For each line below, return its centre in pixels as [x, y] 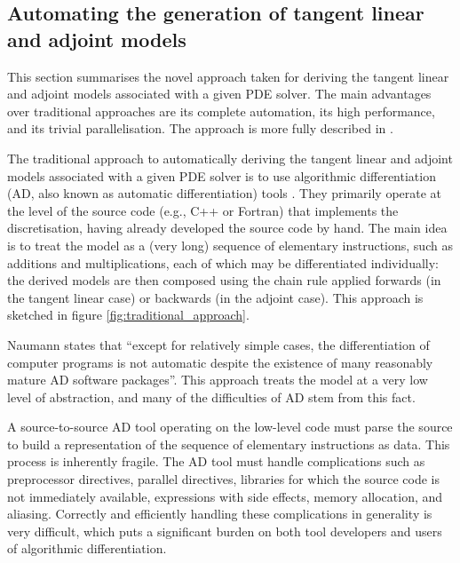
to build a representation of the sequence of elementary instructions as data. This [229, 444]
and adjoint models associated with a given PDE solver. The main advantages [219, 94]
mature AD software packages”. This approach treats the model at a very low [218, 380]
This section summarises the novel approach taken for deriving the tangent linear [228, 76]
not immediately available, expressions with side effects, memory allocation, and [225, 496]
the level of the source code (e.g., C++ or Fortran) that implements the [203, 210]
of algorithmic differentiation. [87, 548]
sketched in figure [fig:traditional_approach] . [128, 315]
